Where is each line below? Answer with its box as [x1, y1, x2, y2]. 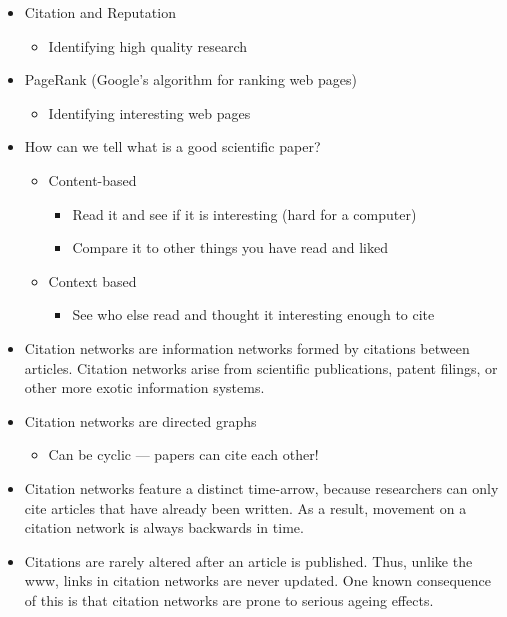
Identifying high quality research [48, 35, 248, 56]
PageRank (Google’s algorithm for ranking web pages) [24, 69, 357, 90]
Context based [48, 270, 137, 291]
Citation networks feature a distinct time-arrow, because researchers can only [24, 477, 499, 498]
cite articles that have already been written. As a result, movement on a [24, 497, 467, 518]
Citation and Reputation [24, 2, 176, 22]
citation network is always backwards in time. [24, 517, 304, 538]
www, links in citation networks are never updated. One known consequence [24, 570, 492, 591]
